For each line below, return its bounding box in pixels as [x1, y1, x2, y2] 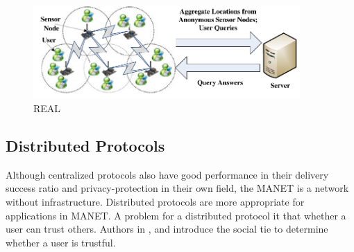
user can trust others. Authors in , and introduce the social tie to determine [6, 222, 328, 236]
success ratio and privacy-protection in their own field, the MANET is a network [6, 181, 349, 195]
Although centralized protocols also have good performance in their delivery [6, 167, 329, 181]
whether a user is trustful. [6, 235, 116, 249]
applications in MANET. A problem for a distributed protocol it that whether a [6, 208, 346, 222]
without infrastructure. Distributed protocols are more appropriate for [6, 194, 305, 208]
